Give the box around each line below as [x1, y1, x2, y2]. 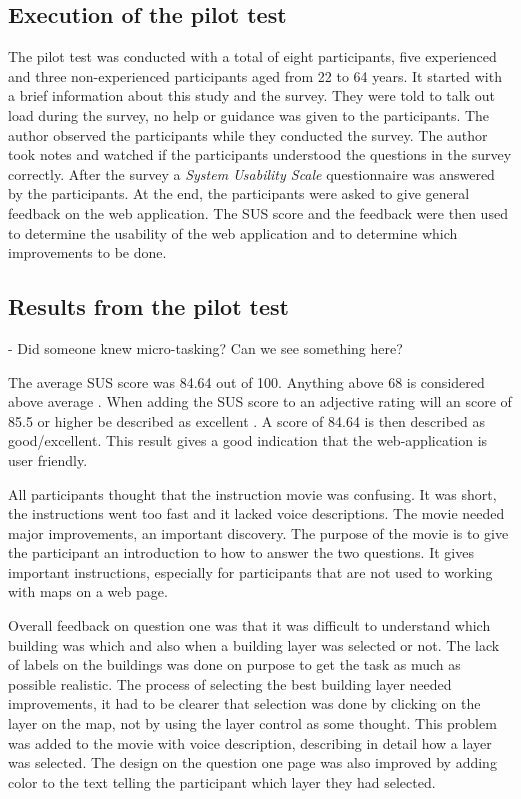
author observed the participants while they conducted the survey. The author [8, 124, 488, 145]
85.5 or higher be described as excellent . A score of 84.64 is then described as [8, 410, 486, 431]
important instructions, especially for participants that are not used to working [8, 561, 493, 582]
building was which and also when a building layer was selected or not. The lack [8, 634, 500, 655]
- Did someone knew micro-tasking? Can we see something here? [8, 337, 403, 358]
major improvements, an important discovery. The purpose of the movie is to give [8, 522, 509, 543]
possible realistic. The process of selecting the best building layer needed [8, 673, 452, 694]
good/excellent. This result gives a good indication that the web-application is [8, 430, 488, 451]
